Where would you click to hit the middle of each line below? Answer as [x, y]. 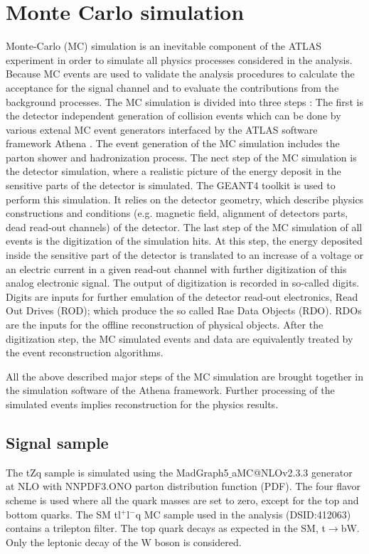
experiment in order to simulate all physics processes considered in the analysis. [179, 59]
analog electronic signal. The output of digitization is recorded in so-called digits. [183, 283]
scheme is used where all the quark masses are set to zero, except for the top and [182, 500]
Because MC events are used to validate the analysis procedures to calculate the [180, 74]
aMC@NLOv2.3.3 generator [292, 472]
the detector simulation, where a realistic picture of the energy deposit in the [173, 171]
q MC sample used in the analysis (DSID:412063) [243, 514]
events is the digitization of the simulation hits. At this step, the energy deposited [184, 241]
